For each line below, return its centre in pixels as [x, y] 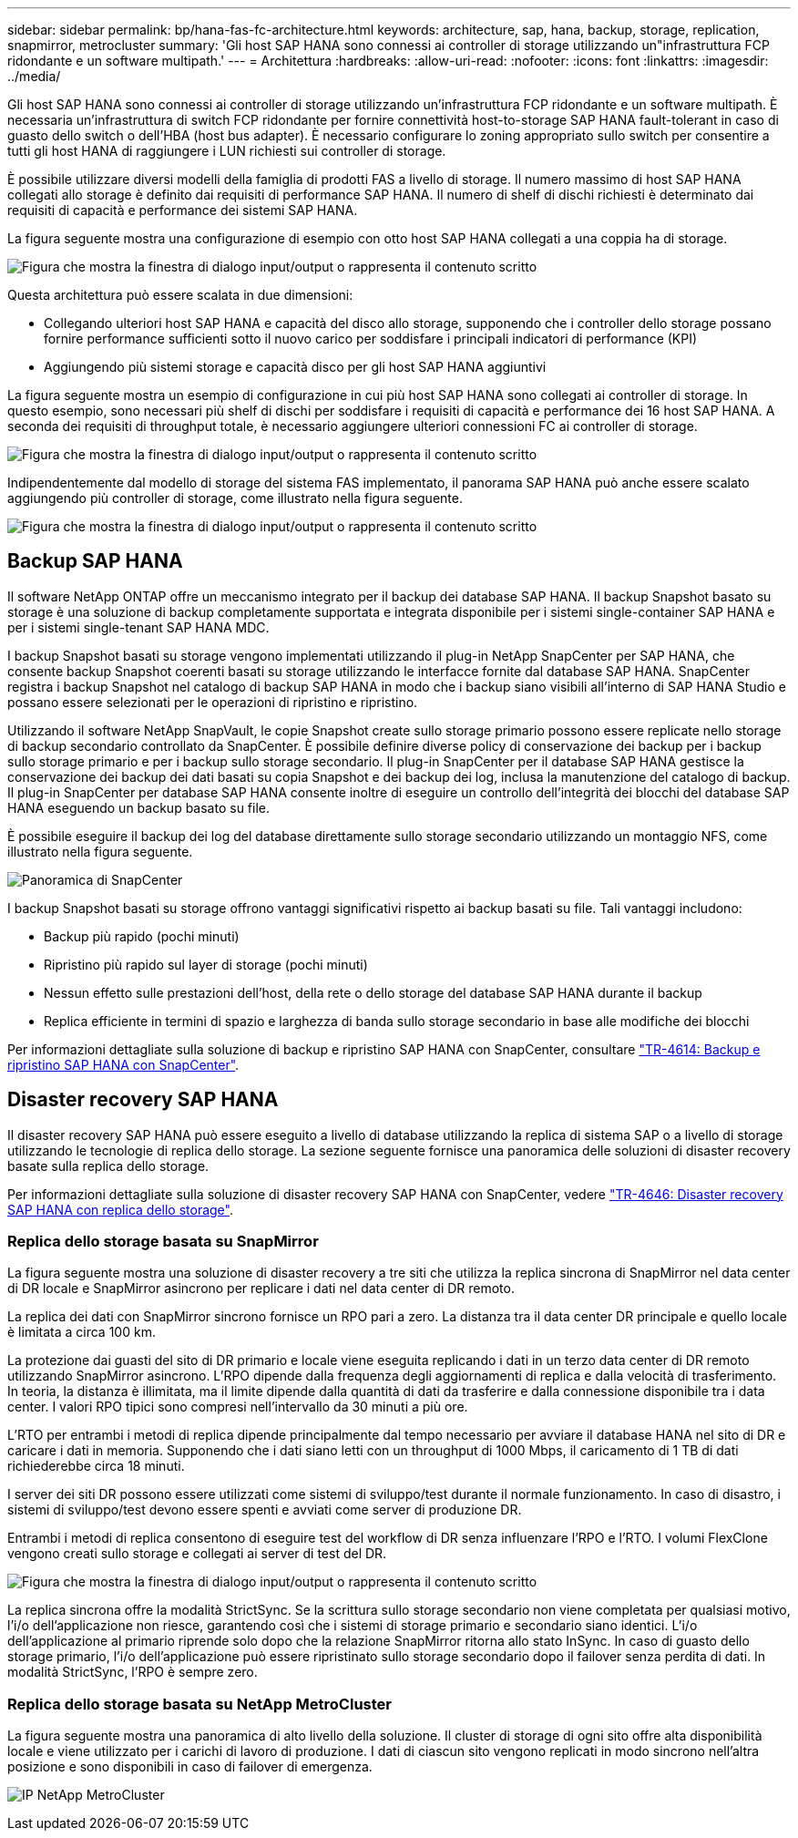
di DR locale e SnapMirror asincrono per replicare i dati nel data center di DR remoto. [261, 1289]
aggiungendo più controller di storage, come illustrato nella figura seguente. [235, 498]
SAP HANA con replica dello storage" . [120, 1209]
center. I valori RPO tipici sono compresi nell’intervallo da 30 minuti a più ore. [238, 1407]
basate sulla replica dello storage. [108, 1165]
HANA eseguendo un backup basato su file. [139, 807]
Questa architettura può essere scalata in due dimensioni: [180, 295]
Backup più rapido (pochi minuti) [142, 936]
